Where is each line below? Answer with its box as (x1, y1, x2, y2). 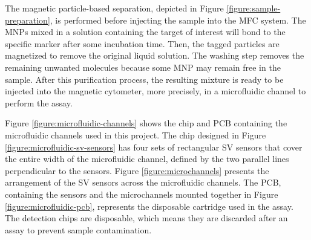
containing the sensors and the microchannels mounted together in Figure (5, 187, 278, 200)
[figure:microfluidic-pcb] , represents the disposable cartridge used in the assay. (5, 199, 293, 212)
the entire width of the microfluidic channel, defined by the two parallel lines (5, 152, 289, 165)
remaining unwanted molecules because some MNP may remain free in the (5, 60, 281, 73)
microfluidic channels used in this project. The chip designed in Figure (5, 128, 266, 141)
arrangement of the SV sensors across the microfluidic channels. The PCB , (5, 176, 281, 189)
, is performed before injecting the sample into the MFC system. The (50, 13, 306, 26)
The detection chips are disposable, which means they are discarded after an (5, 212, 288, 224)
